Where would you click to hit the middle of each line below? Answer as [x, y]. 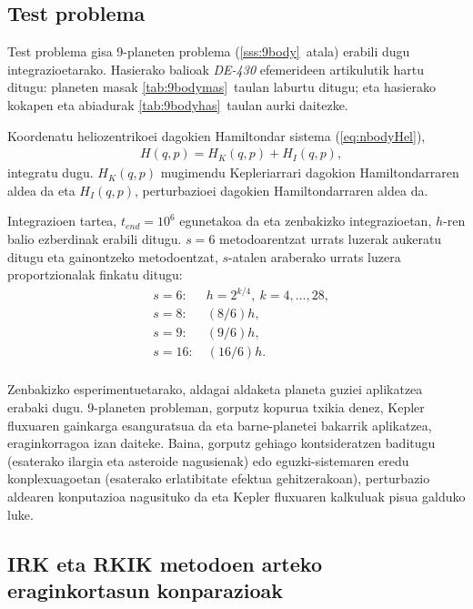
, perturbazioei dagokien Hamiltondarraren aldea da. [282, 190]
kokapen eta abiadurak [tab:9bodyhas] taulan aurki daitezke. [178, 104]
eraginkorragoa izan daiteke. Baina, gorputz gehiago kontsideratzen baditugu [221, 443]
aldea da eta [41, 190]
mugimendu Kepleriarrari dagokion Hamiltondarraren [310, 173]
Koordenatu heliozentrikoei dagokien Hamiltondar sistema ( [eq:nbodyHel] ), [216, 135]
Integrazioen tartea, [62, 221]
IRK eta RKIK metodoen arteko [165, 563]
